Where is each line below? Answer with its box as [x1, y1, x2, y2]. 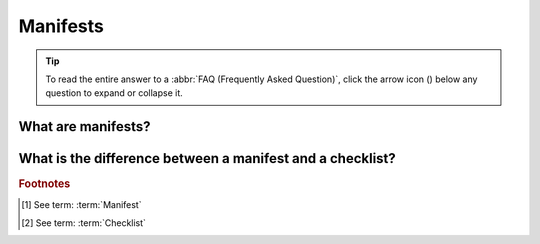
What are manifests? [18, 118, 151, 135]
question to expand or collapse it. [45, 87, 184, 99]
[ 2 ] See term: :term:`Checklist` [21, 216, 147, 229]
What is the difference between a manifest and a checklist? [18, 150, 397, 167]
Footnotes [18, 177, 71, 191]
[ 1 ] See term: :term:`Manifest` [21, 198, 142, 210]
